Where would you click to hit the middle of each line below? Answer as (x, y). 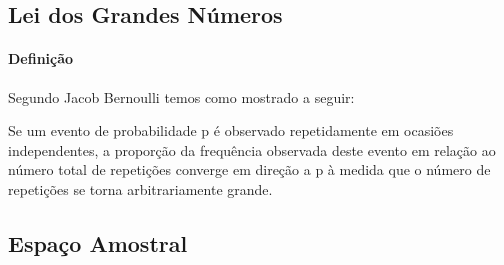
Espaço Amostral (98, 242)
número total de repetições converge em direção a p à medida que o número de (249, 169)
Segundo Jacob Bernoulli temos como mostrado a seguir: (181, 96)
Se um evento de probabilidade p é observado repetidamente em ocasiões (231, 130)
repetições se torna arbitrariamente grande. (140, 188)
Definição (41, 58)
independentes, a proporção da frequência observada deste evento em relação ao (252, 149)
